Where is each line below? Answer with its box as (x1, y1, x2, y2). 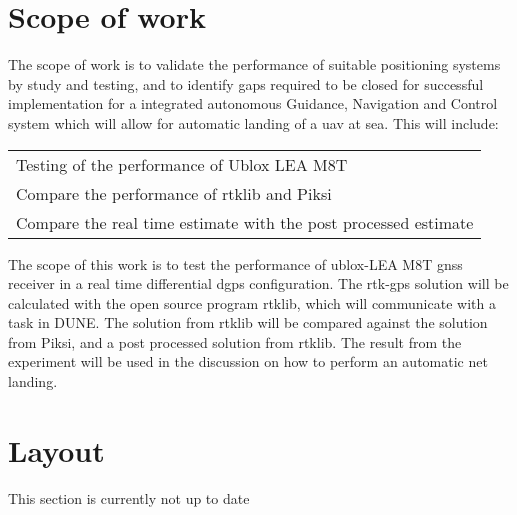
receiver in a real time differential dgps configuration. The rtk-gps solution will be (8, 273, 509, 294)
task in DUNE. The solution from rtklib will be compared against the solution (8, 312, 488, 333)
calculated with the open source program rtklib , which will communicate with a (8, 292, 496, 313)
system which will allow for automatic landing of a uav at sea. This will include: (8, 112, 499, 133)
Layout (8, 429, 105, 470)
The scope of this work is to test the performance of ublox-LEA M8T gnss (8, 253, 463, 274)
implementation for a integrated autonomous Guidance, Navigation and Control (8, 93, 498, 114)
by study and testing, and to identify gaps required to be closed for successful (8, 73, 484, 94)
